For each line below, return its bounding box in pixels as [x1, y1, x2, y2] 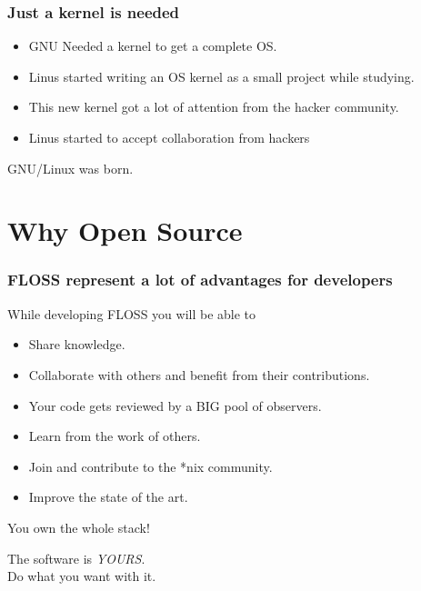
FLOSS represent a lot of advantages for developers [7, 268, 393, 291]
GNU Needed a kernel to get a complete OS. [28, 36, 277, 55]
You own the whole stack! [7, 517, 150, 536]
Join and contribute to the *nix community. [28, 456, 273, 476]
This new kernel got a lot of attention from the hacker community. [28, 97, 399, 116]
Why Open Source [7, 212, 243, 249]
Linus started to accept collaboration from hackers [28, 128, 310, 146]
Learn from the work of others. [28, 426, 201, 446]
